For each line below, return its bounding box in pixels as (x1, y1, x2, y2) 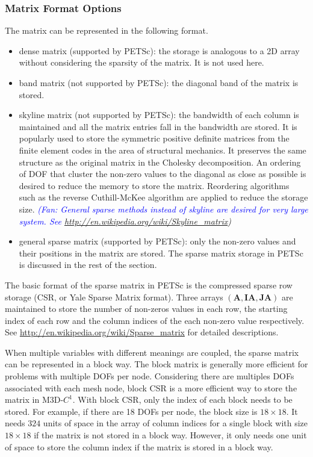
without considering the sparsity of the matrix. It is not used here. (19, 56, 264, 69)
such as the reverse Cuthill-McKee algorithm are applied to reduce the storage (19, 191, 308, 204)
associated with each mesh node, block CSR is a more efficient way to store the (5, 381, 297, 394)
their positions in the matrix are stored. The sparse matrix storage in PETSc (19, 246, 303, 259)
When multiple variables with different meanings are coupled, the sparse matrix (5, 346, 299, 358)
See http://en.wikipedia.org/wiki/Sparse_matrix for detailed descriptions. (5, 326, 279, 338)
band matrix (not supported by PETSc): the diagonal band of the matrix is (19, 76, 299, 89)
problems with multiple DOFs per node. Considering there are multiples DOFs (5, 370, 294, 382)
